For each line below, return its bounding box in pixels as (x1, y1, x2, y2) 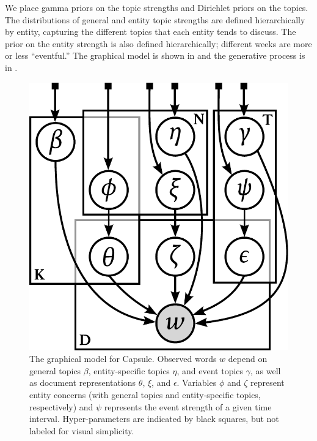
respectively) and (29, 400, 93, 413)
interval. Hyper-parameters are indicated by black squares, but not (29, 412, 279, 425)
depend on (228, 352, 268, 365)
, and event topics (177, 364, 244, 377)
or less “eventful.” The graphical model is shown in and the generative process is (5, 49, 305, 62)
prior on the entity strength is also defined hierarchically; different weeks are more (5, 37, 312, 50)
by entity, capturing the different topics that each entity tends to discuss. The (5, 25, 296, 38)
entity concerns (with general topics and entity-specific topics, (29, 388, 261, 401)
